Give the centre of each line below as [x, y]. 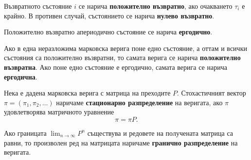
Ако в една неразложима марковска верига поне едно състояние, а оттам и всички [125, 48]
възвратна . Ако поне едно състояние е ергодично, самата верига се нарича [116, 67]
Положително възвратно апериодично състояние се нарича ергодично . [108, 32]
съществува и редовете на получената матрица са [160, 133]
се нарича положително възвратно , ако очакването [155, 6]
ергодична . [21, 76]
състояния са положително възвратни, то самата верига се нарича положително [122, 57]
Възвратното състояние [38, 6]
